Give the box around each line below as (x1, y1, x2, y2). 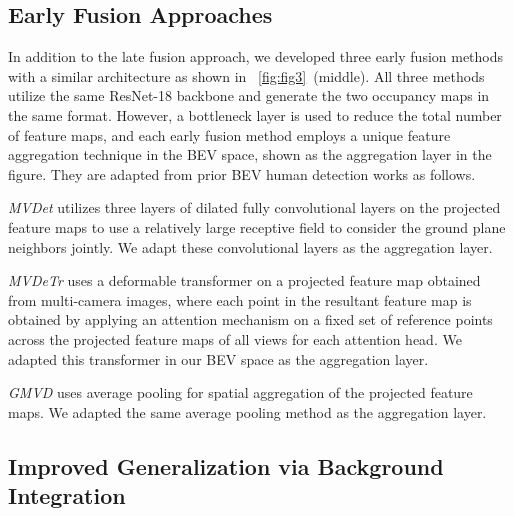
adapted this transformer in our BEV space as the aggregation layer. (8, 348, 429, 369)
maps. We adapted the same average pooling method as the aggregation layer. (8, 401, 487, 422)
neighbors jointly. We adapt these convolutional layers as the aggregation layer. (8, 236, 493, 257)
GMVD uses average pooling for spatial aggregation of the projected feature (8, 382, 473, 403)
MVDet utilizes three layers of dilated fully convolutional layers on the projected (8, 197, 501, 218)
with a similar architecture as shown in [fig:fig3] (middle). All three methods (8, 65, 485, 86)
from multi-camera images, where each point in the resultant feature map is (8, 289, 472, 310)
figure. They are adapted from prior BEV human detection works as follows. (8, 163, 476, 184)
